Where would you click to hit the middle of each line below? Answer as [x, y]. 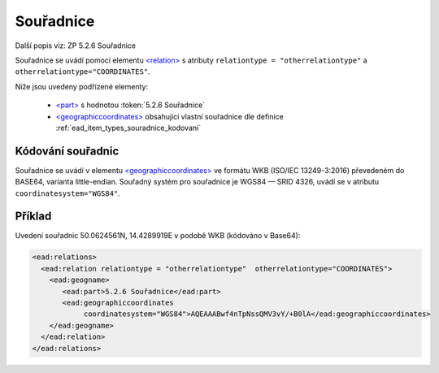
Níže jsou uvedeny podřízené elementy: [82, 86]
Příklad [33, 217]
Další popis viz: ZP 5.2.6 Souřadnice [75, 46]
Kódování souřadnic [67, 151]
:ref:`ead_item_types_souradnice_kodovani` [128, 128]
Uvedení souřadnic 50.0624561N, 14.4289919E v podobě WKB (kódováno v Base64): [158, 236]
